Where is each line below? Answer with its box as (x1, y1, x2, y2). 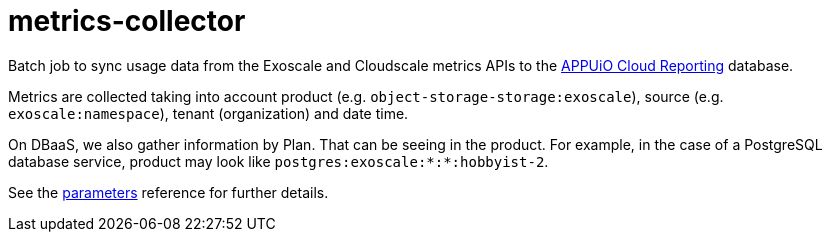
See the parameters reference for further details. (8, 183, 329, 201)
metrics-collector (8, 4, 246, 38)
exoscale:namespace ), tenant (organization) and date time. (8, 104, 409, 122)
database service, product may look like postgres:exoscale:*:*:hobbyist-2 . (8, 152, 549, 170)
